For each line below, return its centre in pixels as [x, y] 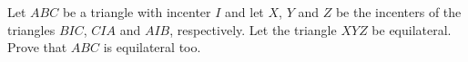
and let [244, 12]
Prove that [37, 47]
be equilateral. [412, 29]
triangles [31, 29]
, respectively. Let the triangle [253, 29]
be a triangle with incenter [137, 12]
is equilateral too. [152, 47]
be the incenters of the [398, 12]
